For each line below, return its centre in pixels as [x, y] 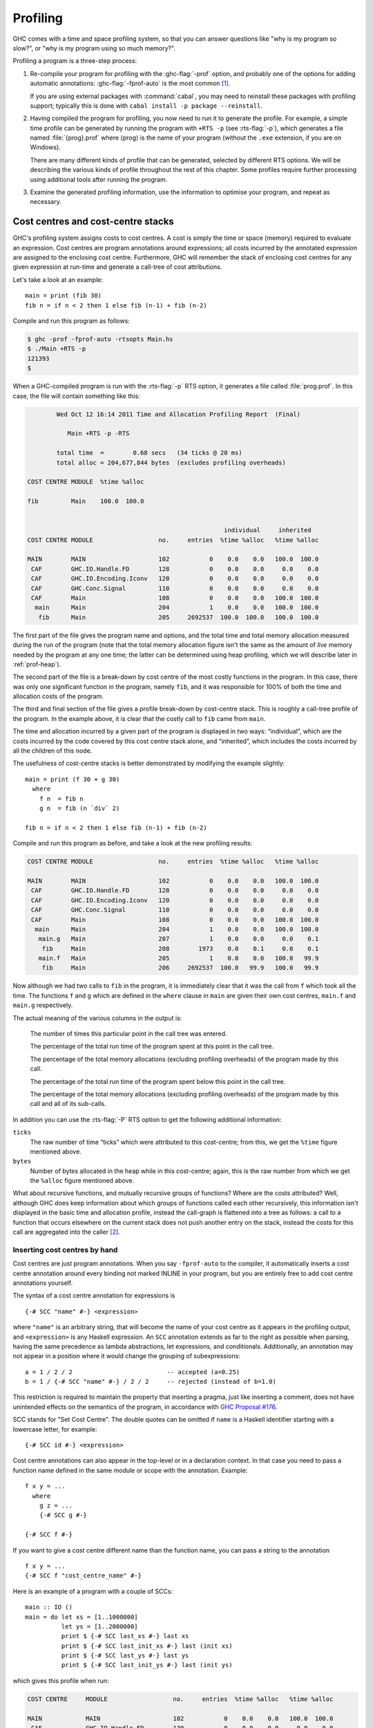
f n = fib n [61, 799]
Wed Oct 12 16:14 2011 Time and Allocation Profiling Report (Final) [178, 414]
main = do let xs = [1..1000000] [82, 1617]
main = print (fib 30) [64, 296]
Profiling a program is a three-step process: [75, 61]
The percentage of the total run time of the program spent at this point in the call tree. [152, 1046]
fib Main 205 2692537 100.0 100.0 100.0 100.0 [179, 617]
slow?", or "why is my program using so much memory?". [94, 48]
